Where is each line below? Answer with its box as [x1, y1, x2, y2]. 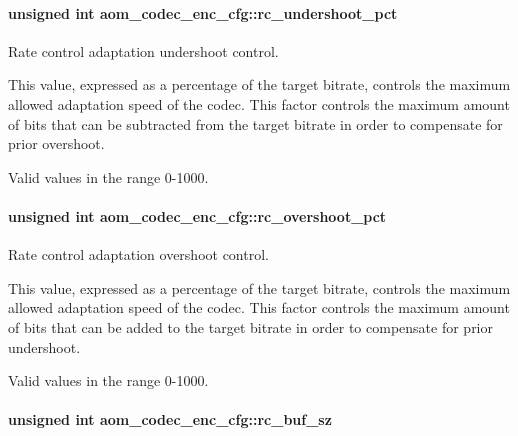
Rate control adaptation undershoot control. [8, 40, 279, 61]
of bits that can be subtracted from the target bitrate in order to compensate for [8, 113, 503, 134]
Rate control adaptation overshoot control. [8, 244, 269, 265]
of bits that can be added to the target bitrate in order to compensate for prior [8, 316, 494, 337]
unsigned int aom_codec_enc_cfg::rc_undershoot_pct [8, 2, 398, 23]
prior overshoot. [8, 133, 105, 154]
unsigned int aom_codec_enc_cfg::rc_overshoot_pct [8, 205, 387, 226]
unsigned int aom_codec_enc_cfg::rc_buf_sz [8, 409, 332, 430]
